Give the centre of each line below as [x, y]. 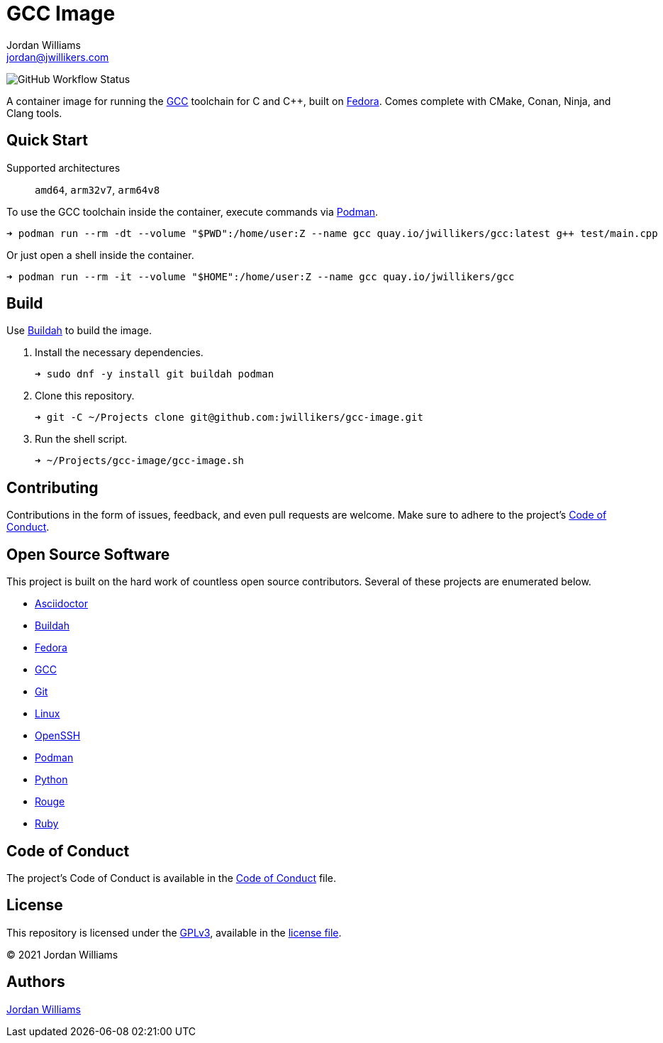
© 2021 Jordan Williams [62, 954]
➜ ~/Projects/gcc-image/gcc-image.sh [140, 461]
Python [51, 780]
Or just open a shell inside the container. [100, 255]
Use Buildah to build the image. [79, 331]
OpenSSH [58, 736]
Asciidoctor [61, 604]
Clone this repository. [85, 396]
